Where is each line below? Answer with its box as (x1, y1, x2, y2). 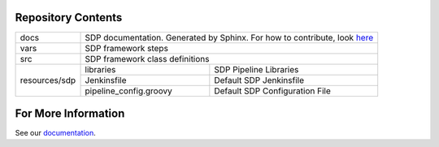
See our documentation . (15, 128, 97, 138)
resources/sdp (20, 74, 76, 85)
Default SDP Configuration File (214, 85, 331, 97)
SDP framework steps (85, 42, 168, 54)
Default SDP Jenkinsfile (214, 74, 305, 85)
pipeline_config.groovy (85, 85, 172, 97)
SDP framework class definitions (85, 53, 210, 64)
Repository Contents (15, 11, 123, 24)
